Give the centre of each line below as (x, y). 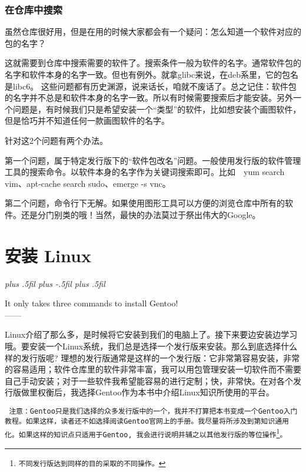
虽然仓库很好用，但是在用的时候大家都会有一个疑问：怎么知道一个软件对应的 (153, 32)
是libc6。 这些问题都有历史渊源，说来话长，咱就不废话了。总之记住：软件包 (151, 86)
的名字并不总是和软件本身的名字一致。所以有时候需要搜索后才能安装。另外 (149, 98)
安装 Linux (48, 255)
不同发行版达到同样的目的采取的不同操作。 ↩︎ (92, 462)
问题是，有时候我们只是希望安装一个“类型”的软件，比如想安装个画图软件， (157, 109)
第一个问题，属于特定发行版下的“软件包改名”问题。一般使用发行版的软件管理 (153, 160)
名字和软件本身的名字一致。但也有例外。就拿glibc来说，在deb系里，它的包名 (152, 74)
